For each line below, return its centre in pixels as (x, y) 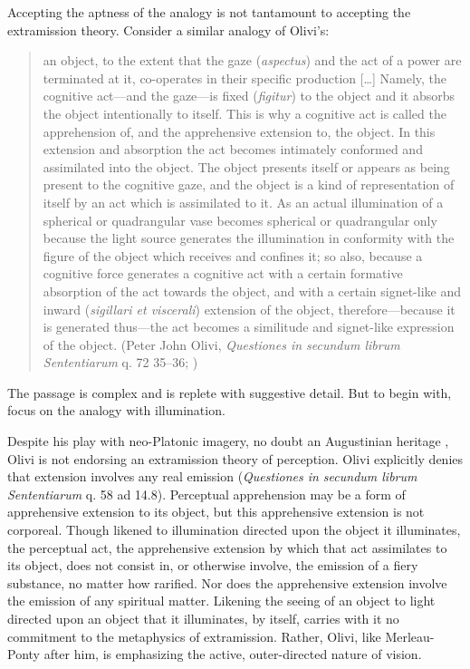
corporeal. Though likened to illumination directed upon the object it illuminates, (234, 530)
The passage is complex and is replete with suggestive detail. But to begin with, (230, 392)
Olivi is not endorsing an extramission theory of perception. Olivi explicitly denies (235, 458)
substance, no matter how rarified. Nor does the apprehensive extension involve (227, 582)
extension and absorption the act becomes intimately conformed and (233, 149)
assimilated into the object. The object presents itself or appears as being (246, 166)
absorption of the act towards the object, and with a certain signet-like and (252, 291)
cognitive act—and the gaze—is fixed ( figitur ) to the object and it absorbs (249, 96)
